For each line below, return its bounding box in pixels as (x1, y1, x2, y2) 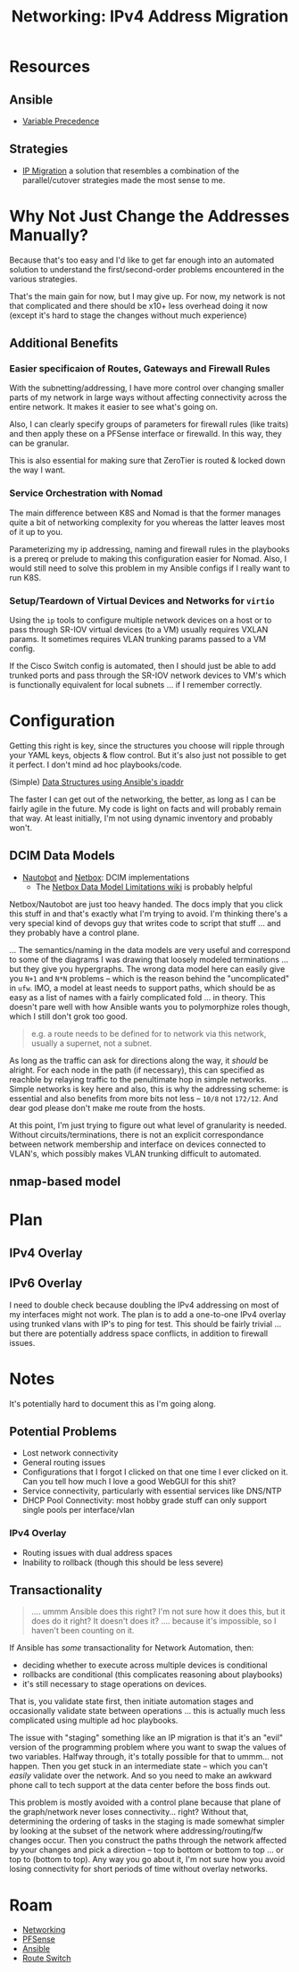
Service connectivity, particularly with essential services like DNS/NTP (21, 1485, 282, 1497)
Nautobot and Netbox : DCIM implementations (21, 872, 190, 882)
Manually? (9, 225, 89, 245)
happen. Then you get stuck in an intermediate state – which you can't (9, 1761, 268, 1772)
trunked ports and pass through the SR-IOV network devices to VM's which (9, 670, 287, 681)
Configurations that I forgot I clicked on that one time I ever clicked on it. (21, 1466, 288, 1477)
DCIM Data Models (9, 848, 116, 864)
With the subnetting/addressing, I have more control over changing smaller (9, 382, 285, 394)
